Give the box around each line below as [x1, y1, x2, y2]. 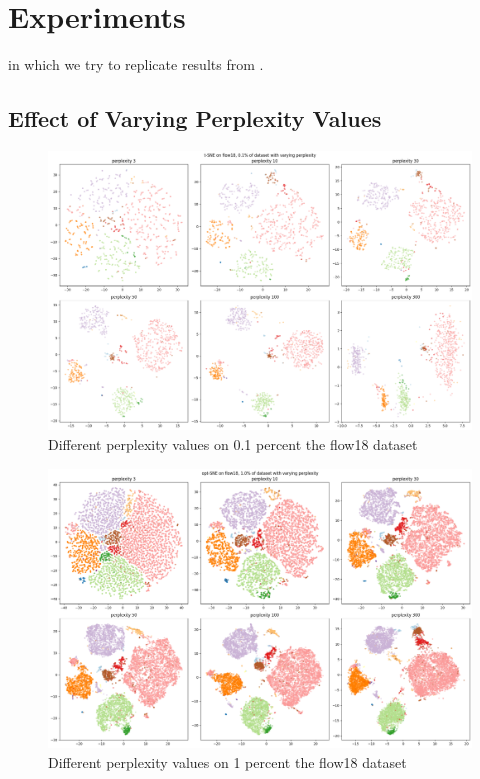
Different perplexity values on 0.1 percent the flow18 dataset [48, 434, 418, 454]
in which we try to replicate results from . [8, 54, 264, 75]
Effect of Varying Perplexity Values [8, 103, 382, 134]
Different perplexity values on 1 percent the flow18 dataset [48, 751, 407, 772]
